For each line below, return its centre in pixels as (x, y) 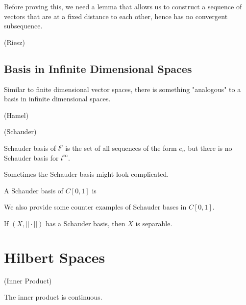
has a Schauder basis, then (86, 223)
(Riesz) (15, 42)
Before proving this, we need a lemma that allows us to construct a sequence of (123, 6)
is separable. (154, 223)
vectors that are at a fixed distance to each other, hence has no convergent (116, 16)
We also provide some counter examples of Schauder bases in (95, 207)
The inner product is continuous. (53, 297)
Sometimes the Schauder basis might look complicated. (86, 174)
